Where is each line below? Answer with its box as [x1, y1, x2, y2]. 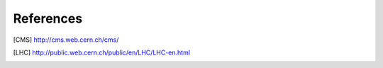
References [13, 11, 83, 26]
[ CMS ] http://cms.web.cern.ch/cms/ [13, 35, 119, 44]
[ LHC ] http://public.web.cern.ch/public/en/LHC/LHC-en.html [13, 48, 191, 57]
